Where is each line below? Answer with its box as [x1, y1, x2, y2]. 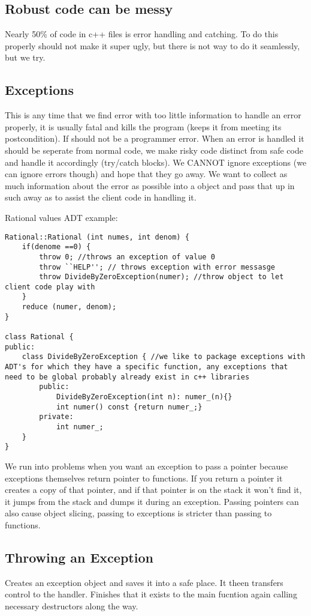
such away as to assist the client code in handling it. [5, 191, 197, 204]
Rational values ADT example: [5, 211, 118, 223]
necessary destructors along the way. [5, 599, 138, 612]
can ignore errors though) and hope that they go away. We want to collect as [5, 168, 288, 180]
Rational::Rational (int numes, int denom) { [5, 232, 189, 241]
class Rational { [5, 333, 74, 342]
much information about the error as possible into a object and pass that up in [5, 179, 295, 192]
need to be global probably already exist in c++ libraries [5, 372, 250, 381]
